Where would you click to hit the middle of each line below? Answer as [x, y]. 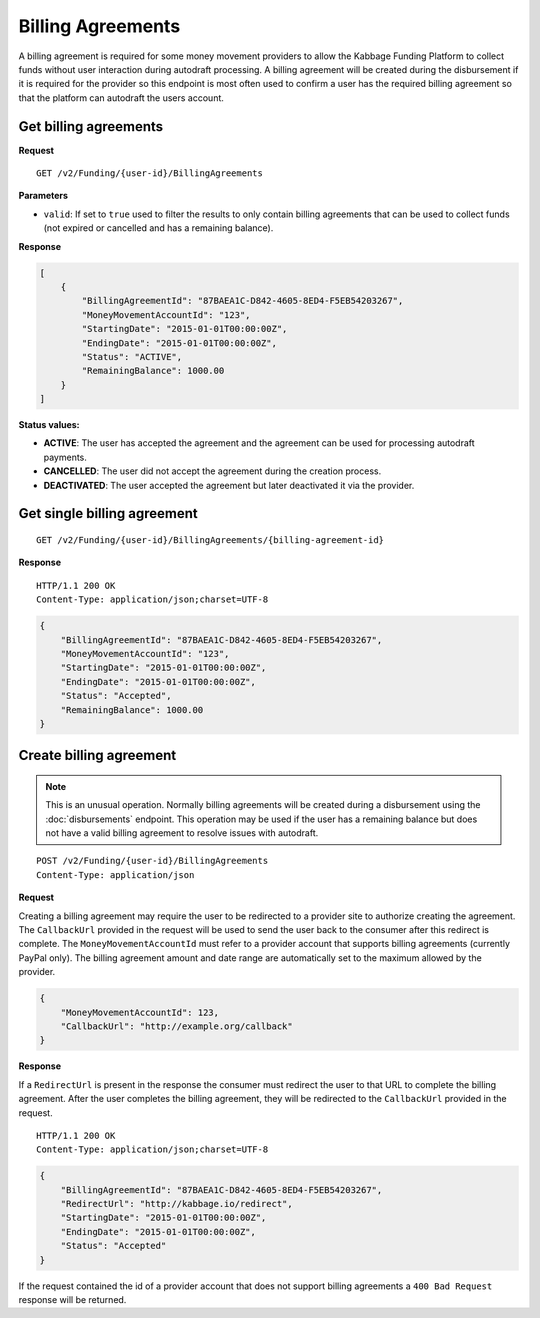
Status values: [49, 425]
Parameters [43, 196]
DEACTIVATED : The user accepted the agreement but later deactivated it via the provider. [229, 485]
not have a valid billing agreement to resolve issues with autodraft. [182, 833]
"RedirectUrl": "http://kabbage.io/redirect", [177, 1204]
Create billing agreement [97, 755]
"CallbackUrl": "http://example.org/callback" [177, 1026]
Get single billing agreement [108, 513]
